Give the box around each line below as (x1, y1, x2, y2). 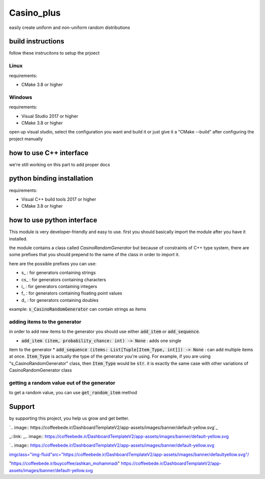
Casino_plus (9, 7, 61, 18)
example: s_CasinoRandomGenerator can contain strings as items (9, 306, 147, 312)
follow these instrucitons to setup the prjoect (9, 50, 100, 56)
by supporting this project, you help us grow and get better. (9, 415, 130, 422)
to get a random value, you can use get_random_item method (9, 390, 137, 396)
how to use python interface (9, 216, 98, 224)
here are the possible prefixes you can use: (9, 261, 97, 266)
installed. (9, 236, 28, 241)
